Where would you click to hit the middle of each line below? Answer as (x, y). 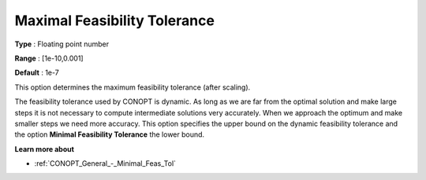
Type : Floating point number (62, 44)
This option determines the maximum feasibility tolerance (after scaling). (133, 87)
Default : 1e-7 (37, 73)
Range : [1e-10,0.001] (49, 58)
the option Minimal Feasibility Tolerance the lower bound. (110, 134)
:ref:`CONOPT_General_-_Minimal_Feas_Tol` (105, 163)
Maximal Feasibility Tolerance (114, 20)
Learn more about (45, 149)
